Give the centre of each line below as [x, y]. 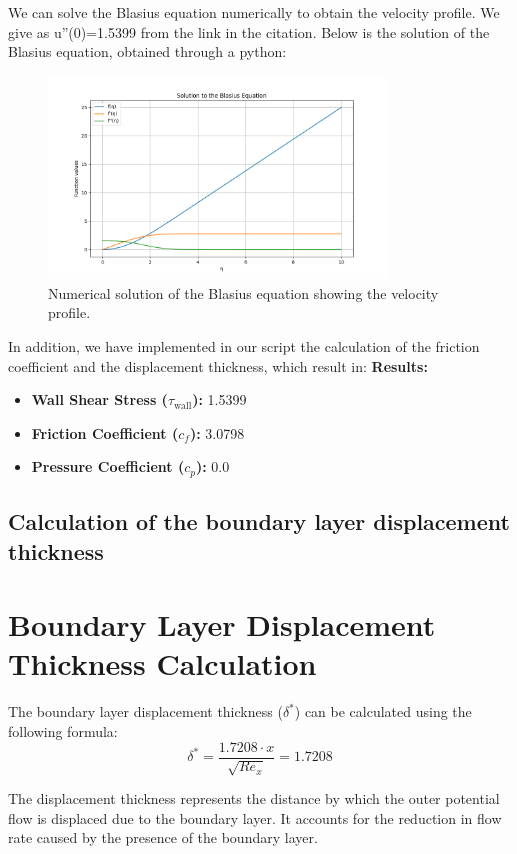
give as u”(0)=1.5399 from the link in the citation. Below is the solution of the [249, 31]
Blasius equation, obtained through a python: [147, 51]
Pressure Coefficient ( [108, 466]
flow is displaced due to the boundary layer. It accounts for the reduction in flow [255, 817]
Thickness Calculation [162, 663]
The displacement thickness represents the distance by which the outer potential [254, 798]
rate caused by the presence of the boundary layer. [163, 837]
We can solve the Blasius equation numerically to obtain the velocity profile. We [254, 12]
